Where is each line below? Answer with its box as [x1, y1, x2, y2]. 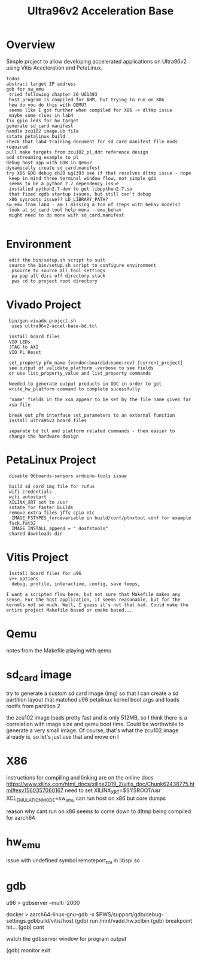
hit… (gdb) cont [6, 923, 45, 931]
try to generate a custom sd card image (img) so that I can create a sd [6, 690, 179, 697]
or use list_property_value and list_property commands [8, 370, 151, 376]
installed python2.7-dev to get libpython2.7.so [8, 186, 133, 192]
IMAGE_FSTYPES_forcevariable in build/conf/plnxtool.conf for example [11, 514, 191, 521]
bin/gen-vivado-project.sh [8, 318, 77, 324]
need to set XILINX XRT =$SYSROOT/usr [65, 787, 161, 795]
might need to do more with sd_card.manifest [8, 212, 124, 218]
